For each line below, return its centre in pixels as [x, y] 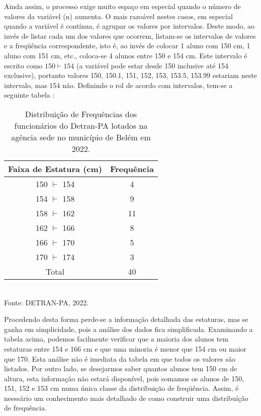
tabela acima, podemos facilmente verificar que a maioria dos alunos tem [116, 339]
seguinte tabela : [29, 95]
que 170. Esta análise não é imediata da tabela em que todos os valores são [120, 358]
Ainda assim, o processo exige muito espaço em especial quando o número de [122, 6]
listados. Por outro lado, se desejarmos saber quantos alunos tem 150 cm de [121, 368]
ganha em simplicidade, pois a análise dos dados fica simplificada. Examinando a [128, 329]
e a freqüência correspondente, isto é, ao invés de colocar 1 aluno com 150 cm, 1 [127, 46]
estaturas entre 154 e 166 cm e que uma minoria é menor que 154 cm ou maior [125, 348]
